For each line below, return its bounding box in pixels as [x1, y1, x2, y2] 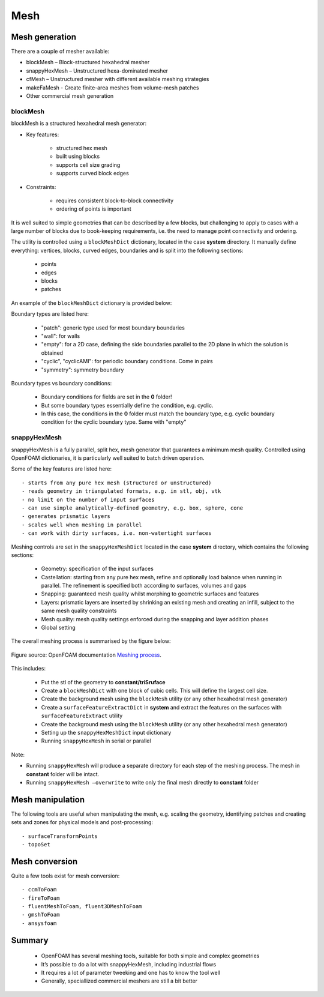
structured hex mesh [56, 144, 107, 151]
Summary [11, 935, 49, 945]
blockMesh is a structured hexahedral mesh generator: [11, 120, 147, 127]
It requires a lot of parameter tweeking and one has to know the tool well [41, 969, 220, 977]
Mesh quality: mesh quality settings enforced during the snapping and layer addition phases [41, 615, 269, 622]
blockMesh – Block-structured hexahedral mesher [26, 59, 150, 66]
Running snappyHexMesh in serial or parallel [41, 737, 151, 744]
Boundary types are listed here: [11, 310, 89, 318]
